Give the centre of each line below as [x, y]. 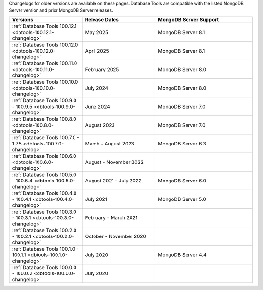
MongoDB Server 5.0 [182, 199]
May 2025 [97, 32]
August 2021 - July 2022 [113, 181]
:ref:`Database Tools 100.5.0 [44, 174]
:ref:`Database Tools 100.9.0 [44, 100]
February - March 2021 [111, 217]
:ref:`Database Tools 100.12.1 [44, 26]
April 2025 [97, 51]
